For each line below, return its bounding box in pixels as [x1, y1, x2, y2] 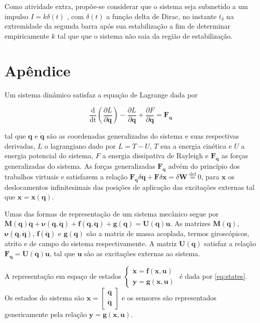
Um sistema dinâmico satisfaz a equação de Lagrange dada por [5, 89, 198, 99]
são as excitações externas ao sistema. [84, 248, 200, 259]
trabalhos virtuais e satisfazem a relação [5, 171, 128, 181]
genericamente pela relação [5, 308, 87, 319]
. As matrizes [170, 218, 211, 229]
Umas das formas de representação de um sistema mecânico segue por [5, 208, 219, 219]
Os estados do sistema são [5, 292, 85, 302]
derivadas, [5, 140, 36, 151]
